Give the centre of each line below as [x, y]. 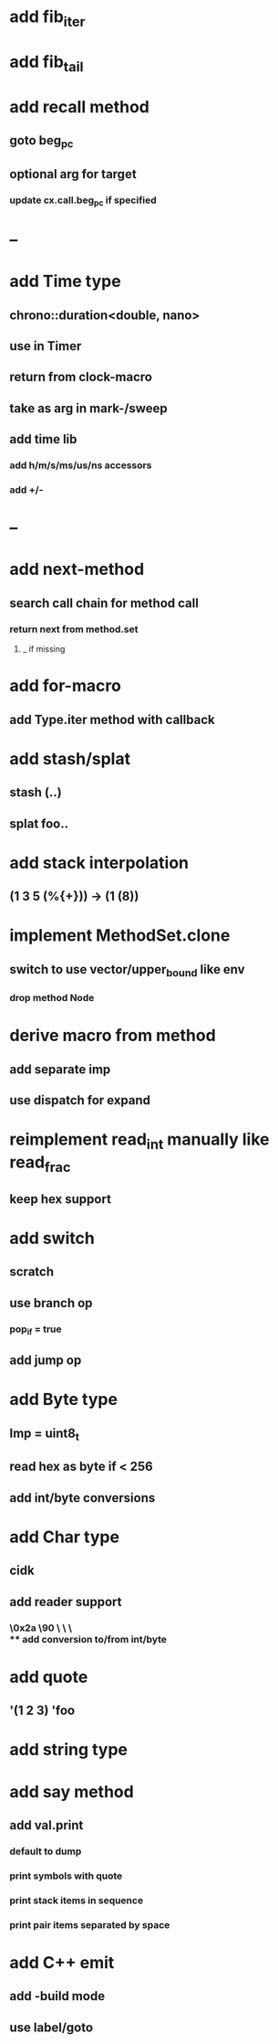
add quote [49, 1677]
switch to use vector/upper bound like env [127, 971]
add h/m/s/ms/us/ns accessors [81, 465]
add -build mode [57, 1996]
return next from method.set [74, 629]
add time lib [43, 439]
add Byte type [64, 1400]
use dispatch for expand [80, 1100]
